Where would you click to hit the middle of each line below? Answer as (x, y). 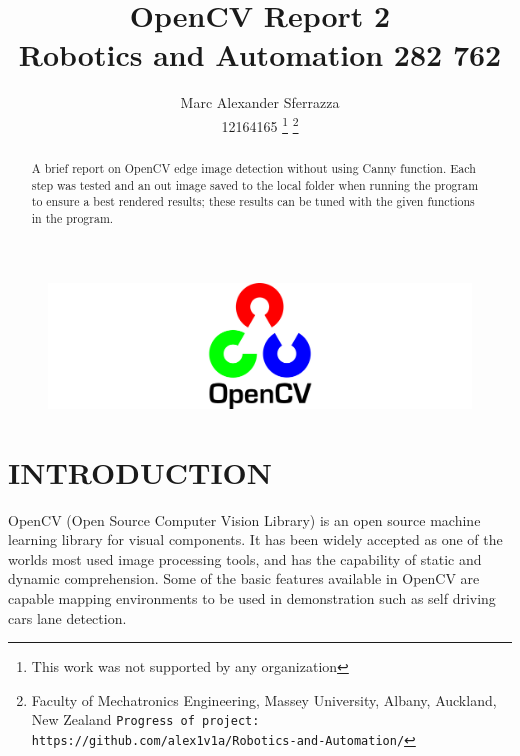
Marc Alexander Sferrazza (260, 102)
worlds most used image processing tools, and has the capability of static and (245, 558)
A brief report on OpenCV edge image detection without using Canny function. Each (253, 167)
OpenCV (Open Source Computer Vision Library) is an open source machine (244, 519)
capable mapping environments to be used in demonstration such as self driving (252, 597)
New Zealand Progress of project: (145, 719)
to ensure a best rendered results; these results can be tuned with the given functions (253, 201)
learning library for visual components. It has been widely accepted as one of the (255, 539)
